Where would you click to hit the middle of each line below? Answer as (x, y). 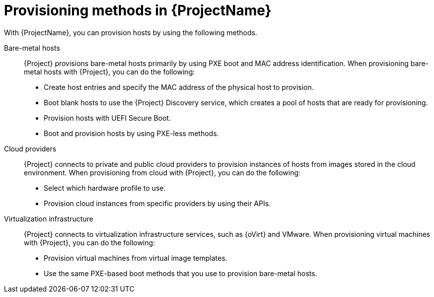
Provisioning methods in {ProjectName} (138, 10)
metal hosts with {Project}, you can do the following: (109, 72)
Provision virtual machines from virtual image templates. (136, 258)
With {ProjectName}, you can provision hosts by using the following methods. (131, 32)
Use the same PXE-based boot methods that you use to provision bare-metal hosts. (181, 273)
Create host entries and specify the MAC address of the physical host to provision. (179, 87)
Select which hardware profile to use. (105, 188)
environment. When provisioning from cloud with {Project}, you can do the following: (162, 172)
